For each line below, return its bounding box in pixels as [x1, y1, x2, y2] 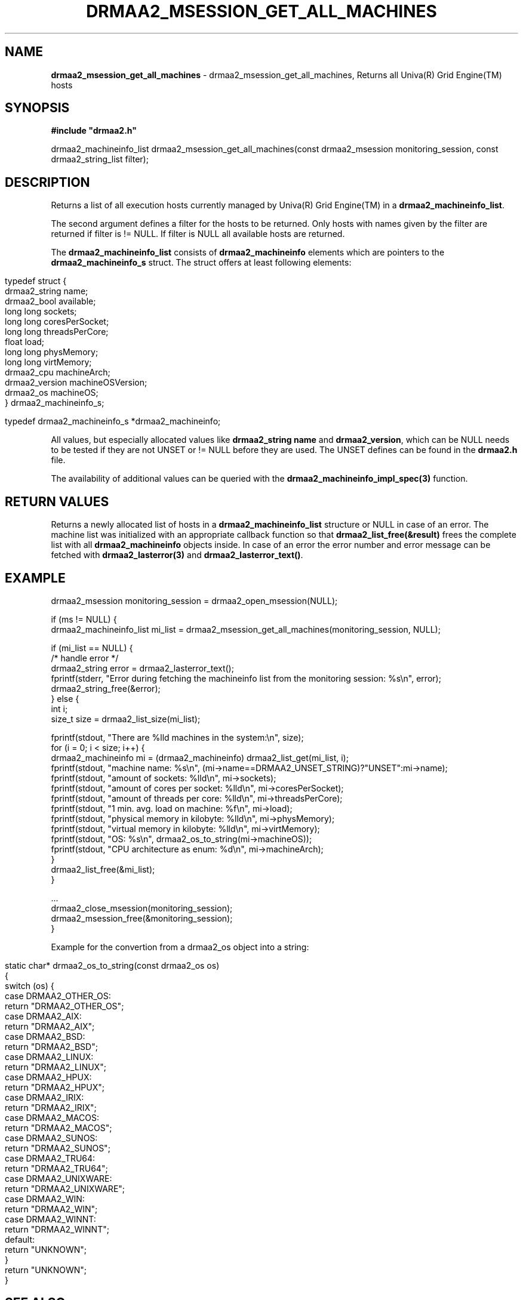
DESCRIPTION [5, 174, 90, 190]
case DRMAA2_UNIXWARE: [5, 1173, 112, 1184]
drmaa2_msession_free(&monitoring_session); [51, 913, 233, 923]
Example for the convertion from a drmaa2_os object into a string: [51, 941, 309, 952]
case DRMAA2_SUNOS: [5, 1132, 98, 1143]
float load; [5, 337, 45, 347]
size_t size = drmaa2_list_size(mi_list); [51, 713, 201, 724]
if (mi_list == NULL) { [51, 642, 133, 653]
